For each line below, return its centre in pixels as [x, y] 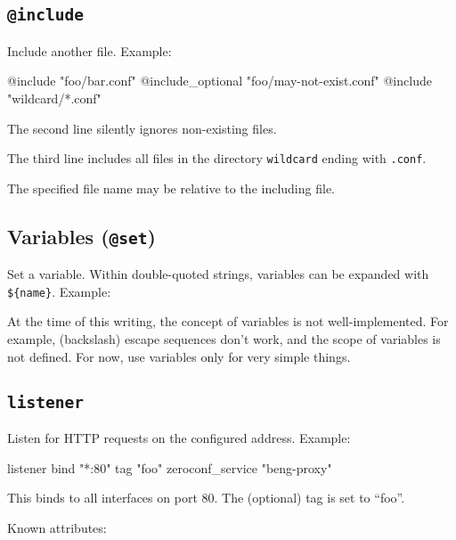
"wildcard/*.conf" [54, 98]
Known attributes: [57, 527]
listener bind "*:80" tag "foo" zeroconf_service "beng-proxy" [170, 467]
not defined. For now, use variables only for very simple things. [179, 356]
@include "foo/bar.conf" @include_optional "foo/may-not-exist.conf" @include [220, 81]
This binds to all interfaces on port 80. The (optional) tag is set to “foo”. [206, 498]
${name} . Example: [59, 291]
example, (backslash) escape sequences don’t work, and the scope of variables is [224, 339]
